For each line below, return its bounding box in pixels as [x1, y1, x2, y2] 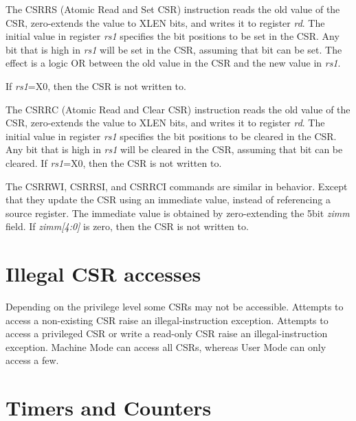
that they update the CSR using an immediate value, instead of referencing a [5, 192, 331, 207]
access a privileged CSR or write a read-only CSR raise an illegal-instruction [5, 326, 328, 341]
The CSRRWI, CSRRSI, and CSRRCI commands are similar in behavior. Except [5, 179, 348, 193]
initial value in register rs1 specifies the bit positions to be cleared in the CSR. [5, 128, 337, 143]
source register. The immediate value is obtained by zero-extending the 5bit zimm [5, 205, 350, 220]
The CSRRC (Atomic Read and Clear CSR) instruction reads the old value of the [5, 102, 351, 116]
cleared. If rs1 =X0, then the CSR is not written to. [5, 155, 222, 170]
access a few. [5, 353, 59, 367]
